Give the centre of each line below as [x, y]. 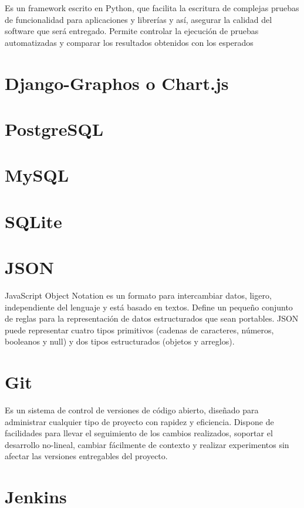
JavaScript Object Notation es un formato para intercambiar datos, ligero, [138, 295]
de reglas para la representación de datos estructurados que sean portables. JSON [152, 318]
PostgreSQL [54, 128]
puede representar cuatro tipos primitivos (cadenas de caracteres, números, [139, 330]
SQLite [33, 221]
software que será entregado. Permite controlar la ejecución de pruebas [132, 31]
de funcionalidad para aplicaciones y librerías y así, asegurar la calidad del [139, 19]
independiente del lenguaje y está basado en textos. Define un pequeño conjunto [149, 307]
